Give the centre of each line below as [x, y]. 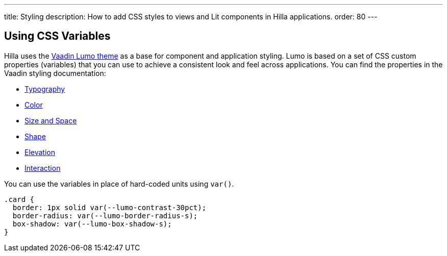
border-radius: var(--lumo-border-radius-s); [105, 215]
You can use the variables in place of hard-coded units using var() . [119, 184]
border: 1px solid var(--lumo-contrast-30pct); [109, 207]
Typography [45, 89]
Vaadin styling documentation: [55, 73]
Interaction [43, 168]
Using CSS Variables [57, 36]
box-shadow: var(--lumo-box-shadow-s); [92, 224]
